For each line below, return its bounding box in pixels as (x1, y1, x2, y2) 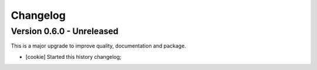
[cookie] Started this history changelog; (25, 53, 122, 60)
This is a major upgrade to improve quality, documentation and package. (11, 42, 186, 49)
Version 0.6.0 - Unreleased (11, 26, 119, 36)
